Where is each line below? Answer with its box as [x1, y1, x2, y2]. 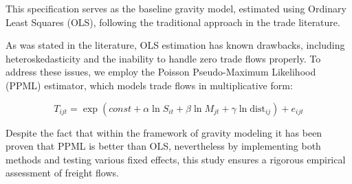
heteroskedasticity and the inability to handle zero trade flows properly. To [5, 51, 321, 65]
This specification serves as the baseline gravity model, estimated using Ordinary [5, 1, 346, 15]
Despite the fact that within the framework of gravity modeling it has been [5, 125, 322, 139]
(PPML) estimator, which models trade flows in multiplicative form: [5, 78, 293, 92]
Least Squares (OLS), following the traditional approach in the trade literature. [5, 14, 340, 29]
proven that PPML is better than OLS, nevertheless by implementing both [5, 139, 321, 153]
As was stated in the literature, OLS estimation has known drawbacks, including [5, 38, 345, 52]
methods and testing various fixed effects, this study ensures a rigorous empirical [5, 152, 346, 166]
